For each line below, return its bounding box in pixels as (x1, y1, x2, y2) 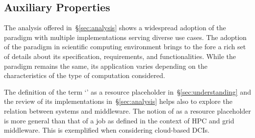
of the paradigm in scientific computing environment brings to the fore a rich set (4, 41, 246, 52)
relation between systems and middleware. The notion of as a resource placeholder (4, 105, 251, 116)
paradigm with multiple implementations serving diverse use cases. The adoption (4, 32, 247, 42)
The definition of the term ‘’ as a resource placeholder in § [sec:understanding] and (4, 86, 251, 97)
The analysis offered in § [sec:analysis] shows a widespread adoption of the (4, 22, 226, 33)
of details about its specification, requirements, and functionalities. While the (4, 51, 236, 61)
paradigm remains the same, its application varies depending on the (4, 60, 207, 71)
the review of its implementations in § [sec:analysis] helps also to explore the (4, 96, 232, 106)
